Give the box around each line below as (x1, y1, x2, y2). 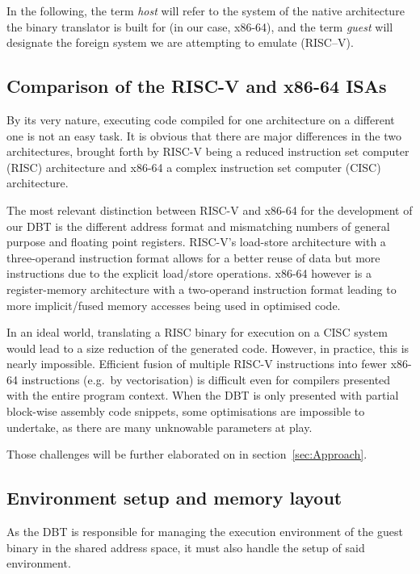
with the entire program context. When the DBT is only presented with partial (6, 387, 399, 404)
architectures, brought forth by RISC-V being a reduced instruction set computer (6, 143, 409, 160)
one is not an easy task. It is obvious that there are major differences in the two (6, 127, 402, 144)
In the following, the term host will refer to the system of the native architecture (6, 2, 405, 19)
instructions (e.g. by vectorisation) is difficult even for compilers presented (21, 371, 391, 388)
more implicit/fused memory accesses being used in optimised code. (6, 296, 341, 313)
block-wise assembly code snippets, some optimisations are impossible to (6, 403, 365, 420)
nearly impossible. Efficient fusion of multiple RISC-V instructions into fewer (6, 355, 388, 372)
